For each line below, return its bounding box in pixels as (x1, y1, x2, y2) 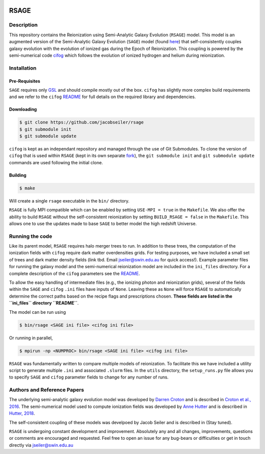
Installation (9, 64, 37, 71)
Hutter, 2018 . (9, 410, 35, 416)
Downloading (9, 106, 37, 112)
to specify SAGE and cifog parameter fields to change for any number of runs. (9, 374, 169, 380)
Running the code (9, 233, 53, 240)
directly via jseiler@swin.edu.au (9, 442, 74, 448)
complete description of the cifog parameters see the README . (9, 270, 140, 277)
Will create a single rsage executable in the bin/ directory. (9, 198, 130, 203)
